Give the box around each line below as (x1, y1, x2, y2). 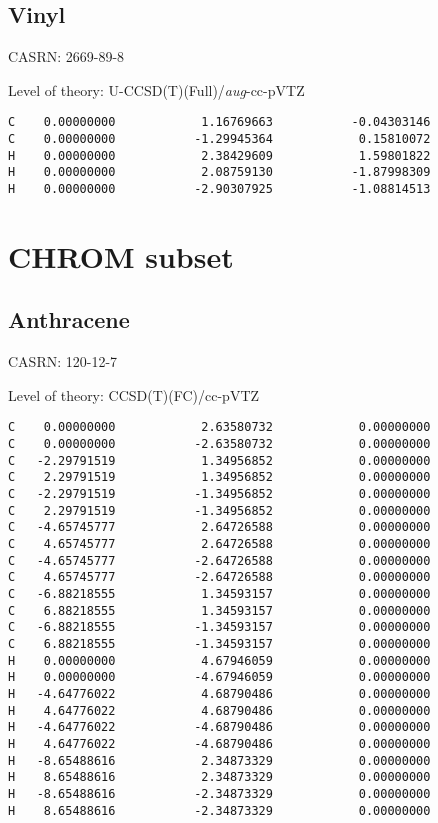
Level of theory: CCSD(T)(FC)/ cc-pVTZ (8, 384, 260, 405)
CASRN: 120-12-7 (8, 351, 118, 372)
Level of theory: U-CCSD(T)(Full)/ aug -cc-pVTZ (8, 79, 305, 100)
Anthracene (8, 304, 130, 335)
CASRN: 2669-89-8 (8, 46, 125, 67)
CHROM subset (8, 235, 234, 276)
